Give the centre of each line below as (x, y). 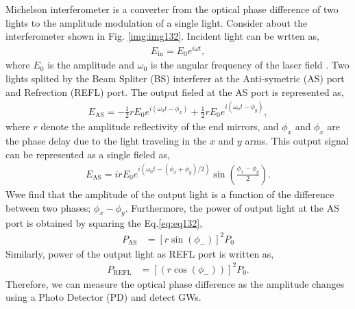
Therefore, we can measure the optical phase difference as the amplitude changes (175, 283)
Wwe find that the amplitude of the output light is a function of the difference (170, 194)
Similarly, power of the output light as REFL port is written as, (140, 253)
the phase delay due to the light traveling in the (106, 141)
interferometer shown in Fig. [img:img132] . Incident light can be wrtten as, (162, 36)
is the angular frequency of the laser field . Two (250, 65)
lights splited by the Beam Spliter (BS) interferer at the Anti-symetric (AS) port (175, 78)
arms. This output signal (297, 141)
